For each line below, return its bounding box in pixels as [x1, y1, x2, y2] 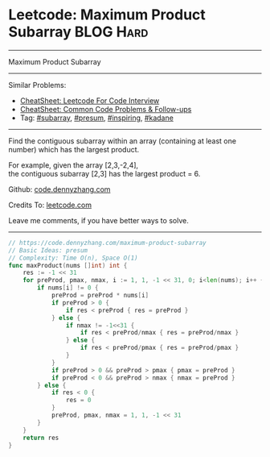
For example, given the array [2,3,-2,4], [8, 160, 139, 170]
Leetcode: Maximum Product [8, 6, 207, 24]
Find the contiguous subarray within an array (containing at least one [8, 135, 237, 146]
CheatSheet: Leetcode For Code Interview [19, 95, 160, 106]
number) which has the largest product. [8, 144, 140, 154]
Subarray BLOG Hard [8, 23, 149, 41]
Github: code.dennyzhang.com [8, 184, 111, 194]
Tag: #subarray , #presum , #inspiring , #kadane [19, 113, 174, 123]
